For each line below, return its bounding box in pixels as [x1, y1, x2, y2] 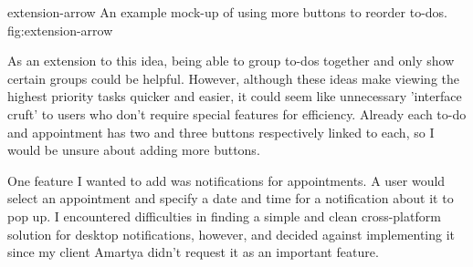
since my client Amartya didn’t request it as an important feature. [7, 242, 379, 262]
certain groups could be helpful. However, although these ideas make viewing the [7, 68, 460, 87]
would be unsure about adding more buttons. [7, 140, 260, 159]
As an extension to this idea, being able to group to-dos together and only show [7, 51, 455, 70]
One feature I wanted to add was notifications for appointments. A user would [7, 170, 446, 190]
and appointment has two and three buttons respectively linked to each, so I [7, 122, 435, 141]
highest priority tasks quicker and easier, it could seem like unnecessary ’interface [7, 87, 462, 106]
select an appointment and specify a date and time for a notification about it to [7, 189, 454, 208]
